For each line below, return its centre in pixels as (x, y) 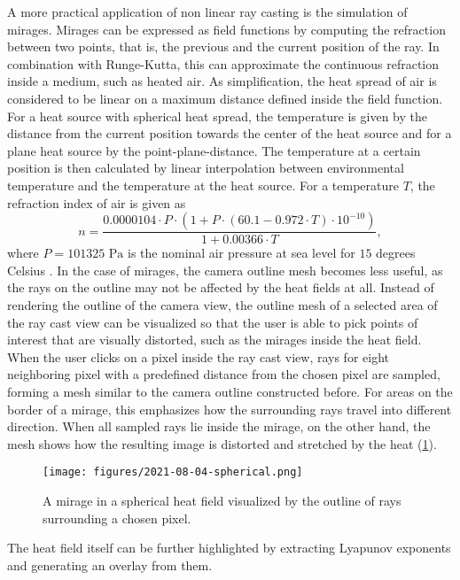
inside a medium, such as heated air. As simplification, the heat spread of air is (222, 81)
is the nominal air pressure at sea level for (242, 253)
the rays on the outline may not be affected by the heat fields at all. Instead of (221, 287)
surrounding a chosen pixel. (117, 518)
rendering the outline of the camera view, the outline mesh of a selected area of (222, 304)
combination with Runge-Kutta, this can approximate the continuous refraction (223, 63)
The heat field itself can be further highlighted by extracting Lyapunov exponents (229, 548)
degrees (396, 253)
